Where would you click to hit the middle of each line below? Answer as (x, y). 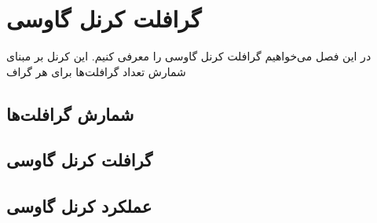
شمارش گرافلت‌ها (70, 113)
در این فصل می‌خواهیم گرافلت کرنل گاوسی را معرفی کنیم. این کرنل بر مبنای (189, 56)
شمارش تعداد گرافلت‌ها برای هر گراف (96, 71)
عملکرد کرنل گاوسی (79, 206)
